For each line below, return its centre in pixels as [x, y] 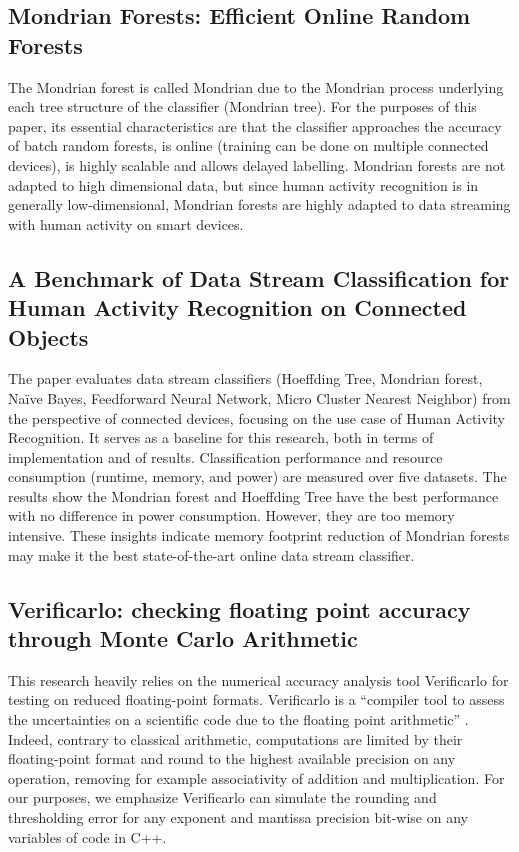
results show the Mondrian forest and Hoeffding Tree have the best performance [253, 495]
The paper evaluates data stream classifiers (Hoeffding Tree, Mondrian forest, [245, 378]
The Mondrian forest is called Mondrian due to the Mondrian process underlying [256, 86]
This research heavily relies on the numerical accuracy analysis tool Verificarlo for [258, 679]
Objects [48, 336]
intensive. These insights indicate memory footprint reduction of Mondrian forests [259, 535]
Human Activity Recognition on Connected [237, 307]
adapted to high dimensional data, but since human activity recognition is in [243, 184]
